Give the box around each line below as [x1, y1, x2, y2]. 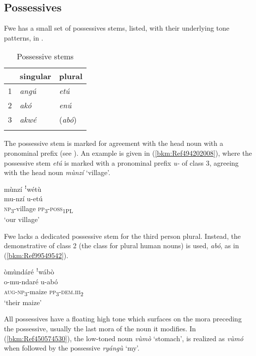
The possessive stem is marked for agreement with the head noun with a [4, 138, 223, 148]
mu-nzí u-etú [4, 193, 43, 204]
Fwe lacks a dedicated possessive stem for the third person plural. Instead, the [4, 230, 241, 241]
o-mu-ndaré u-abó [4, 276, 58, 287]
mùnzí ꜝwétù [4, 183, 42, 194]
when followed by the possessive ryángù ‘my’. [4, 343, 140, 353]
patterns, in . [4, 32, 43, 43]
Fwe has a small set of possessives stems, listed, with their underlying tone [4, 23, 230, 33]
